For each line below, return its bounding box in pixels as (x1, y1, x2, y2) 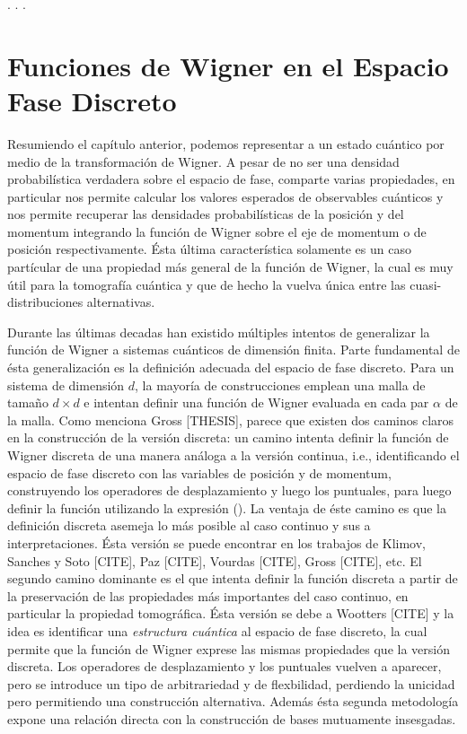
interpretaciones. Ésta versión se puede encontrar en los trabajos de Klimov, (7, 533, 426, 552)
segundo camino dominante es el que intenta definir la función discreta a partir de (7, 569, 458, 588)
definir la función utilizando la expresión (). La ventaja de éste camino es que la (7, 498, 446, 517)
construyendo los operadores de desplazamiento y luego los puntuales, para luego (7, 481, 452, 500)
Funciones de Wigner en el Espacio (7, 47, 449, 83)
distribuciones (7, 293, 84, 311)
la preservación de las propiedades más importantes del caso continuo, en (7, 586, 409, 605)
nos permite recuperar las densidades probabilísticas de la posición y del (7, 205, 404, 223)
